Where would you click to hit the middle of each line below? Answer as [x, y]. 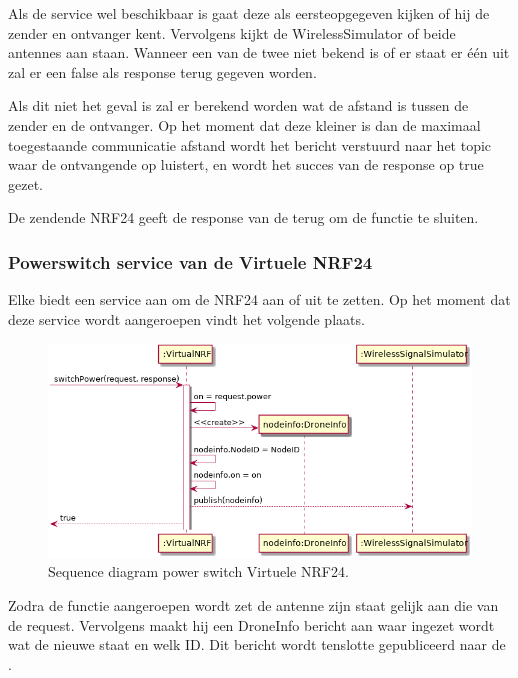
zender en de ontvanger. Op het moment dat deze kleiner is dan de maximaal [244, 124]
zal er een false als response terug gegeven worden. [162, 71]
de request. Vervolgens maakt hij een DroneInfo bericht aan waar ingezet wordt [251, 624]
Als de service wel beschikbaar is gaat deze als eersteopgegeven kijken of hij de [249, 13]
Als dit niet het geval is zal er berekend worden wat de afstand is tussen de [238, 105]
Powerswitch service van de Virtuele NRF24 [190, 261]
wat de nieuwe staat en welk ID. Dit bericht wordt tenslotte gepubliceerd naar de [257, 644]
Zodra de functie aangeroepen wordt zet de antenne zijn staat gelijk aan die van [253, 604]
